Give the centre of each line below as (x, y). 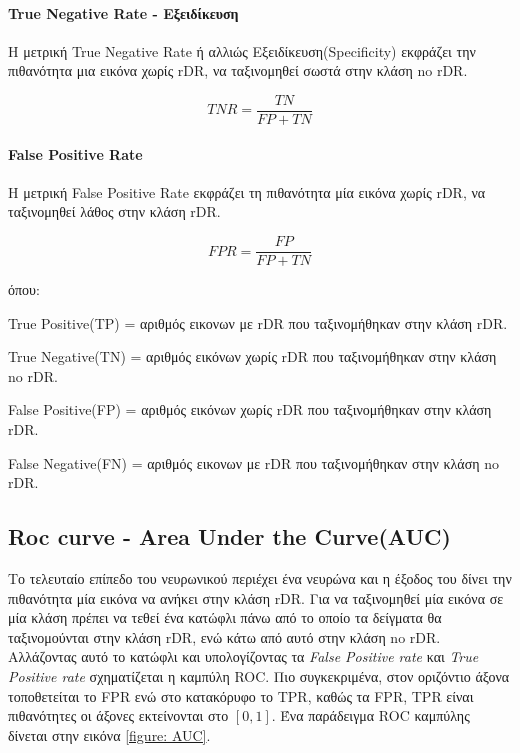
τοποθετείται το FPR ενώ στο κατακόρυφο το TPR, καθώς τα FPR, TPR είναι (241, 695)
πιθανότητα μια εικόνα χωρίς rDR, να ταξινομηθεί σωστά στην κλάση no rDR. (238, 70)
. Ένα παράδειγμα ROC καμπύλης (370, 715)
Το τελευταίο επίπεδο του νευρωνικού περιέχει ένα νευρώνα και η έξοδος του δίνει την (260, 578)
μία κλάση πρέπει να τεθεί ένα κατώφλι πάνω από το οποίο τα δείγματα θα (225, 617)
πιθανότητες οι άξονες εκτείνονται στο (118, 715)
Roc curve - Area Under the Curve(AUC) (229, 536)
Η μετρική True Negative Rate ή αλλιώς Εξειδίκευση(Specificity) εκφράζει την (242, 50)
